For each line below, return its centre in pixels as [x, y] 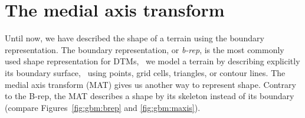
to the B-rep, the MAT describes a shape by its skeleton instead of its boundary [150, 96]
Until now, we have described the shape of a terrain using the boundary [135, 38]
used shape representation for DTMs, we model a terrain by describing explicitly [152, 61]
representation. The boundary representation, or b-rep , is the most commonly [145, 49]
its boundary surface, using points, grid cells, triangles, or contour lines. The [145, 72]
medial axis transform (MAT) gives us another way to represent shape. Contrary [150, 84]
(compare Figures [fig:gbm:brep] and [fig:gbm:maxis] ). [103, 107]
